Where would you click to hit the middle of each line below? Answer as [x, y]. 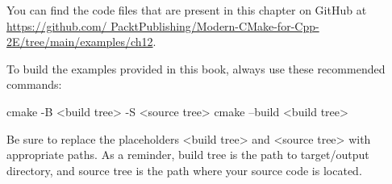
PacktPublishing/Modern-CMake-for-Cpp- [215, 25]
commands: [34, 84]
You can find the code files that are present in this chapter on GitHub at [187, 10]
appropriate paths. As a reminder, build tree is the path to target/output [188, 155]
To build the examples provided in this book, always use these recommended [196, 68]
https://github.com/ [57, 25]
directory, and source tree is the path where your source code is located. [184, 170]
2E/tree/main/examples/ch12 [80, 42]
